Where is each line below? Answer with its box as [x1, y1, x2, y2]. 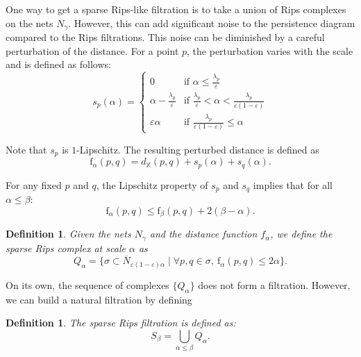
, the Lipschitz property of [96, 177, 208, 192]
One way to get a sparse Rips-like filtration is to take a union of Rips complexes [6, 2, 346, 16]
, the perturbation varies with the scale [187, 43, 353, 58]
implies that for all [253, 177, 333, 192]
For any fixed [6, 177, 62, 192]
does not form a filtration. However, [198, 277, 351, 292]
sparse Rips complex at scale [6, 240, 126, 255]
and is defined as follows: [6, 57, 111, 72]
